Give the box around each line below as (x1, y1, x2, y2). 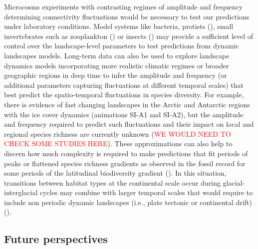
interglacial (4, 187, 38, 198)
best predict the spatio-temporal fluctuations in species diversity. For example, (4, 89, 244, 100)
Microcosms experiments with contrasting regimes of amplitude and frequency (4, 1, 243, 11)
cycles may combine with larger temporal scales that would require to (39, 187, 253, 198)
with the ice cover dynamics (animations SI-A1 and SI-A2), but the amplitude (4, 109, 244, 119)
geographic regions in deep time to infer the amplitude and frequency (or (4, 70, 227, 80)
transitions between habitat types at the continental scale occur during (4, 177, 221, 188)
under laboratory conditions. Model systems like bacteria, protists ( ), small (4, 21, 234, 31)
